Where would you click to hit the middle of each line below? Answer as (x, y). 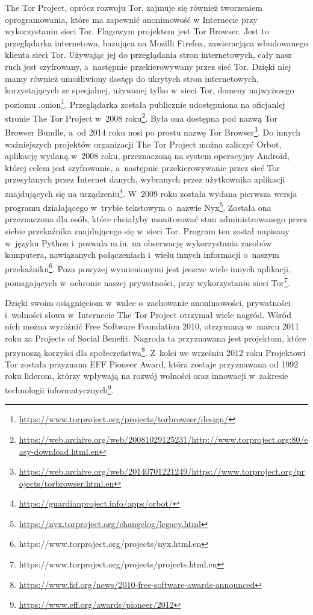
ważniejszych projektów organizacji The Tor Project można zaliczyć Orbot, (143, 144)
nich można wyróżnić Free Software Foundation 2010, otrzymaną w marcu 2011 (152, 326)
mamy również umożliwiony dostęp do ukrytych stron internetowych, (132, 78)
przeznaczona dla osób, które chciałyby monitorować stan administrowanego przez (156, 219)
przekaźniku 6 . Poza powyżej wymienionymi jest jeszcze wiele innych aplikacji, (148, 267)
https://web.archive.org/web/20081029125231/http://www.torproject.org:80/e (163, 439)
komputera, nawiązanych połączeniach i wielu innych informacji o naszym (142, 254)
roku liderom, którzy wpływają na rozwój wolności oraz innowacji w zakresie (147, 376)
